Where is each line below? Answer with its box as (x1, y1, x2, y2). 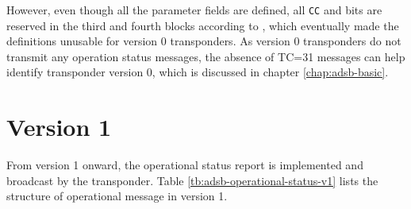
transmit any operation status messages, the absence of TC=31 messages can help (6, 48, 405, 64)
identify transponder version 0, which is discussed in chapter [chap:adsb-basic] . (6, 64, 389, 80)
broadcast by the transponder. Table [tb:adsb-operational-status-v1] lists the (6, 172, 378, 188)
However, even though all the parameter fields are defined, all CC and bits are (6, 2, 382, 17)
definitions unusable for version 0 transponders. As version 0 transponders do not (6, 33, 401, 49)
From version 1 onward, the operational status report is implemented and (6, 157, 363, 173)
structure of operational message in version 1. (6, 188, 228, 204)
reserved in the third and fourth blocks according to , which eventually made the (6, 17, 399, 33)
